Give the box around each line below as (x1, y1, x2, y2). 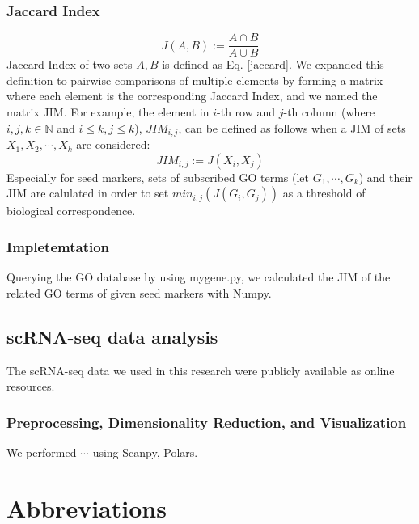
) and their (358, 168, 413, 185)
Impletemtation (6, 236, 110, 256)
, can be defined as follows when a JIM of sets (178, 119, 406, 136)
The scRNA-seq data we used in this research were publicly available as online (6, 361, 395, 378)
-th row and (217, 104, 276, 120)
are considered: (76, 136, 150, 153)
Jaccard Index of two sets (6, 56, 133, 73)
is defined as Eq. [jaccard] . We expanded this (162, 56, 384, 73)
